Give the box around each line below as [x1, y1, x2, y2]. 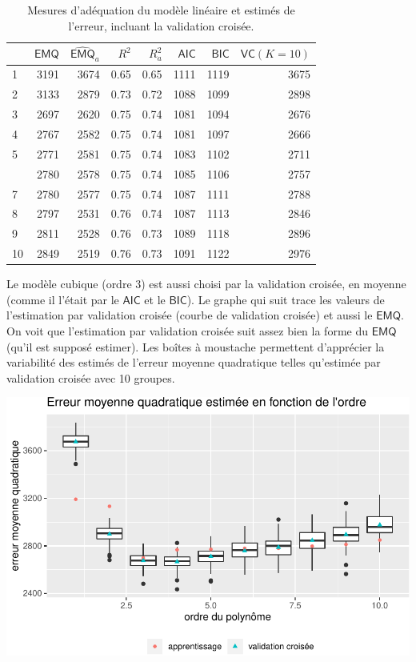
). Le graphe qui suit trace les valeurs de [186, 291, 385, 307]
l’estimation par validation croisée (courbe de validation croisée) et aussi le [6, 307, 373, 323]
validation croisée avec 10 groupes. [6, 369, 175, 386]
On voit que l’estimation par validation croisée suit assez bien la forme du [6, 322, 368, 339]
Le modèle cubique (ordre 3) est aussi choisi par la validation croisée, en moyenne [6, 275, 406, 292]
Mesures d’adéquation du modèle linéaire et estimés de [27, 2, 295, 18]
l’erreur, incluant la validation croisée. [68, 17, 254, 34]
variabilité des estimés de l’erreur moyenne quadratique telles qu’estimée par [6, 354, 381, 371]
